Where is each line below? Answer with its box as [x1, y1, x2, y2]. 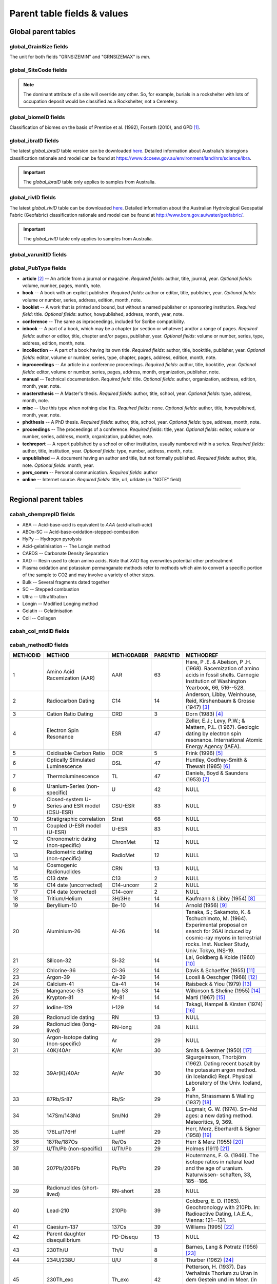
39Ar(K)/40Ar [46, 1070, 80, 1077]
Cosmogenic [46, 862, 77, 869]
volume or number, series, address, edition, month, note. [22, 297, 142, 303]
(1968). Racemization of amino [185, 665, 260, 672]
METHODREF [185, 652, 219, 659]
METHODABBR [111, 652, 149, 659]
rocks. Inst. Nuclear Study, [185, 940, 250, 948]
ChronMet [111, 839, 136, 846]
